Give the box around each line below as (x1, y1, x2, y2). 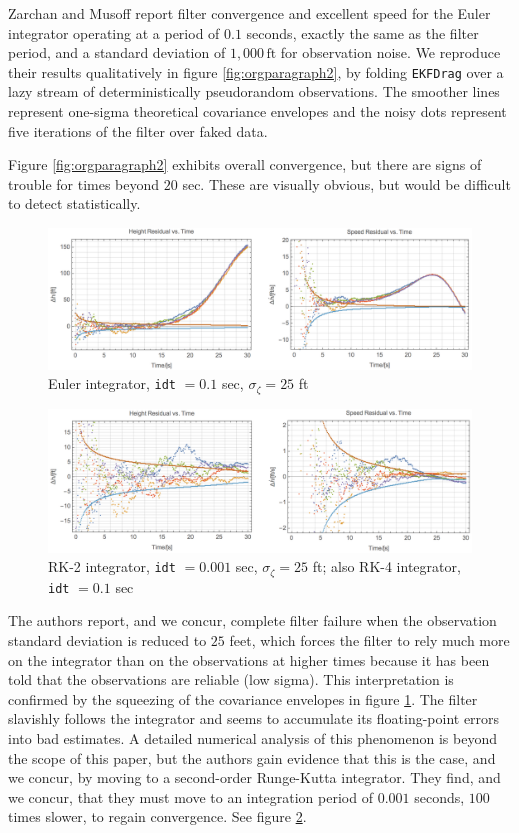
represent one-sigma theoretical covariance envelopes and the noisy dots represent (8, 101, 507, 122)
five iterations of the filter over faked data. (8, 120, 268, 141)
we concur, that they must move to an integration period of (8, 786, 373, 807)
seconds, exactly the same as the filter (246, 22, 479, 43)
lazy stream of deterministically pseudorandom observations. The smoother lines (8, 81, 500, 102)
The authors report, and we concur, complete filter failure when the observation (8, 610, 497, 631)
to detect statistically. (8, 193, 141, 214)
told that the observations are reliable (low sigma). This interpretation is (8, 669, 454, 690)
